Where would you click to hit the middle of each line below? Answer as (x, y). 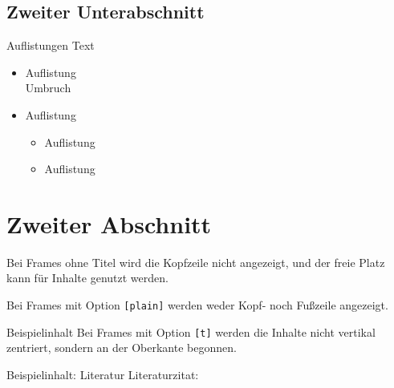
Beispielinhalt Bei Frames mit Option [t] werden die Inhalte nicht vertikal (191, 331)
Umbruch (48, 88)
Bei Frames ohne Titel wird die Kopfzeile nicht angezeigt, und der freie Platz (196, 262)
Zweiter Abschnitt (109, 223)
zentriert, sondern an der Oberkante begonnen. (122, 348)
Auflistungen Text (51, 45)
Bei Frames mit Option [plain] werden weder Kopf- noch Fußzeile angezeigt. (197, 305)
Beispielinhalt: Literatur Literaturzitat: (103, 374)
